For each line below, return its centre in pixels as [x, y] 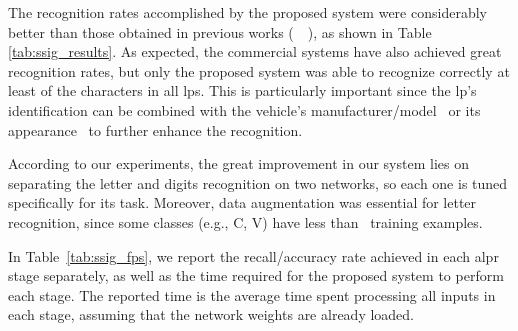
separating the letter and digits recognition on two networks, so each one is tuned [258, 182]
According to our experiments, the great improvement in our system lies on [238, 163]
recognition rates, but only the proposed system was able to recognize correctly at [259, 70]
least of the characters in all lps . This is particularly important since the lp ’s [242, 90]
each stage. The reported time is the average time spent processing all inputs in [252, 294]
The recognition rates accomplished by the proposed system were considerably [247, 12]
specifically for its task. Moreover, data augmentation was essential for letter [242, 202]
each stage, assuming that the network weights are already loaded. [211, 314]
